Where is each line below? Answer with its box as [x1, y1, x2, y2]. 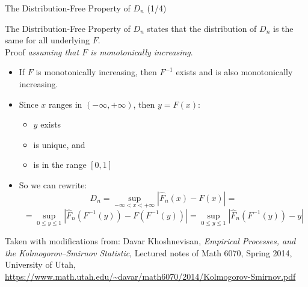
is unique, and [33, 138, 85, 150]
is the [273, 22, 294, 34]
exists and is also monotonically [176, 66, 293, 78]
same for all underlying [5, 34, 90, 46]
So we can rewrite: [19, 178, 87, 191]
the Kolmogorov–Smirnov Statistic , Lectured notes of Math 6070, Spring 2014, [5, 246, 292, 259]
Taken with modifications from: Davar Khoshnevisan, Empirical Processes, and [5, 234, 296, 247]
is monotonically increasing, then [35, 66, 157, 78]
